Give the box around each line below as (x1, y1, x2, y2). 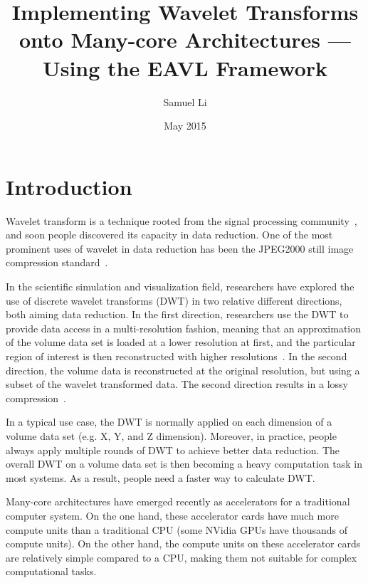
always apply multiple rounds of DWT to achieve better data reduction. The (6, 442, 340, 457)
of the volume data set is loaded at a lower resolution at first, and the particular (6, 335, 356, 350)
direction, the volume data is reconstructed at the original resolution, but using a (6, 362, 360, 377)
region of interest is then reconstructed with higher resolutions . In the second (6, 348, 347, 363)
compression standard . (6, 255, 108, 270)
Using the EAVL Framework (42, 53, 328, 82)
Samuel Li (163, 94, 207, 109)
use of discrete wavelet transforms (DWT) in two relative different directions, (6, 293, 342, 308)
